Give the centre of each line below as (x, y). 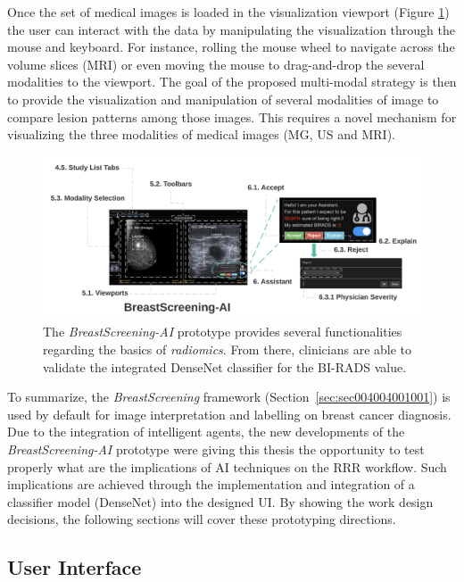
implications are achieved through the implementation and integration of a (211, 484)
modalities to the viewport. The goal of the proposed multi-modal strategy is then (232, 82)
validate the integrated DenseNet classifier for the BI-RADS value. (225, 366)
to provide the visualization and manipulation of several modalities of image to (223, 99)
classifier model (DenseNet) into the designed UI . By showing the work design (220, 501)
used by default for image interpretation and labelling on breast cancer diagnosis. (229, 414)
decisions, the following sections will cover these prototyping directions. (202, 519)
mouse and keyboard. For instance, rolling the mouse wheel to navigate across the (231, 47)
